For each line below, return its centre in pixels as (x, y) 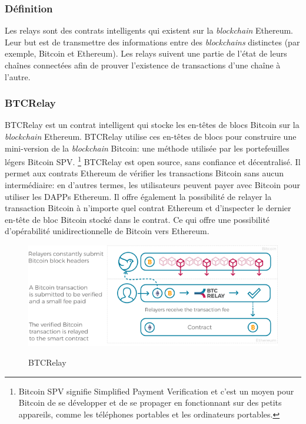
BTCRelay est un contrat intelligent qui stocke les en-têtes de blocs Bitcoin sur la (152, 125)
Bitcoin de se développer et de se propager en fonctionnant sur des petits (150, 402)
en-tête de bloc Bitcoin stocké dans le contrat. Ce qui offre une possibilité (137, 219)
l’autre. (18, 76)
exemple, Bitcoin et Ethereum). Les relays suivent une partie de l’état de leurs (146, 53)
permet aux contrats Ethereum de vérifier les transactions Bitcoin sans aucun (144, 173)
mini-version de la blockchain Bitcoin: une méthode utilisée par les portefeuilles (147, 148)
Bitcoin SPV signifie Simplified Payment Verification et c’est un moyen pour (156, 391)
